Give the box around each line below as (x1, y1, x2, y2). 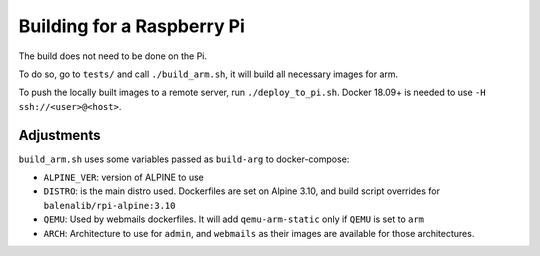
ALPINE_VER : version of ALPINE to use (43, 171, 204, 184)
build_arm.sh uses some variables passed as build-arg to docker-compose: (18, 153, 350, 165)
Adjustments (18, 126, 101, 144)
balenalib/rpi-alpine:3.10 (43, 200, 176, 211)
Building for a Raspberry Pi (18, 15, 245, 37)
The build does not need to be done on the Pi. (18, 50, 208, 62)
